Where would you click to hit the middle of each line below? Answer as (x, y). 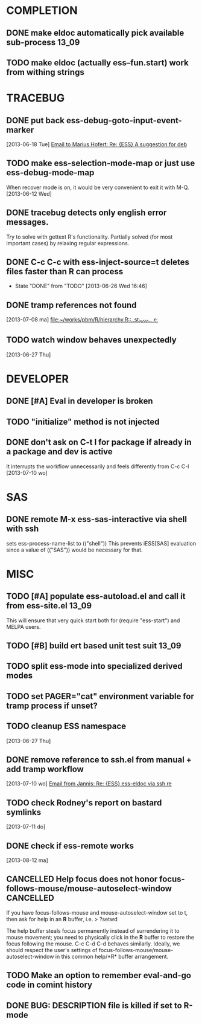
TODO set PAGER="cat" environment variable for (100, 696)
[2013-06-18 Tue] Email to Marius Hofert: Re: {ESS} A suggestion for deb (96, 144)
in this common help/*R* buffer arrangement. (112, 956)
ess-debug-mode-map (50, 173)
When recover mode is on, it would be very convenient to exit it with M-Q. (98, 187)
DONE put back (36, 121)
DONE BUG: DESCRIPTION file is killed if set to (94, 1006)
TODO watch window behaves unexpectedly (91, 340)
